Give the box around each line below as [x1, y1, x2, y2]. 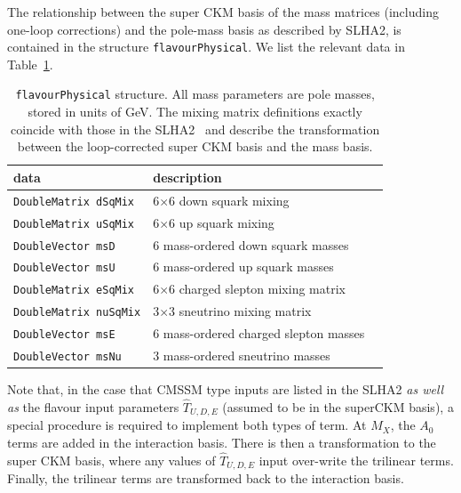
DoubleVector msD [13, 239, 115, 253]
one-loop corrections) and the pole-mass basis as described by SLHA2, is [7, 20, 401, 38]
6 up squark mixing [169, 213, 274, 231]
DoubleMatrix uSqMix [13, 217, 135, 230]
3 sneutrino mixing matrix [169, 302, 312, 320]
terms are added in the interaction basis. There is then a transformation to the [7, 433, 436, 452]
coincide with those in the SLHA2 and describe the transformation [11, 119, 380, 138]
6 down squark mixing [169, 190, 290, 209]
